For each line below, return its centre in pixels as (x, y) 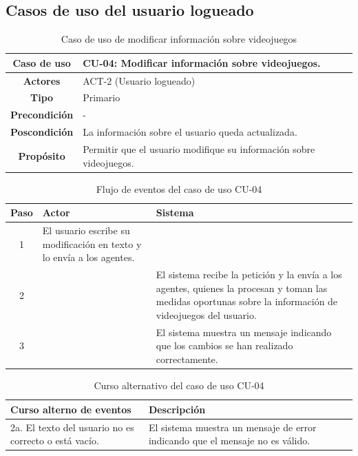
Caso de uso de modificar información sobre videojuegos (179, 39)
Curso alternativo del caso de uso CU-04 (179, 385)
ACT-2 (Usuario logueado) (139, 80)
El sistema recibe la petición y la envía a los (249, 274)
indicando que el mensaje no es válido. (229, 441)
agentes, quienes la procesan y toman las (242, 288)
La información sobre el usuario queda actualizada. (190, 132)
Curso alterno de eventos (71, 409)
